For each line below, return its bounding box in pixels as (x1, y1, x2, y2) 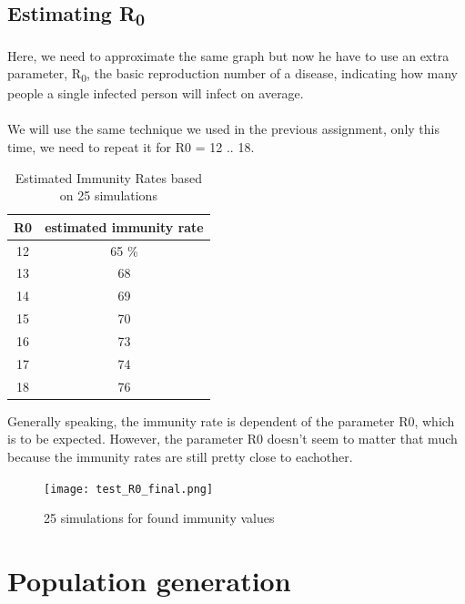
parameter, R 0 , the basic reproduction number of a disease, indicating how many (7, 64, 458, 85)
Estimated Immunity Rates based (15, 168, 202, 187)
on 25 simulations (59, 186, 157, 205)
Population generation (7, 562, 291, 599)
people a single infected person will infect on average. (7, 84, 304, 103)
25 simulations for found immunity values (44, 508, 275, 527)
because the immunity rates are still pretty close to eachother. (7, 446, 353, 466)
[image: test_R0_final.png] (44, 482, 214, 496)
